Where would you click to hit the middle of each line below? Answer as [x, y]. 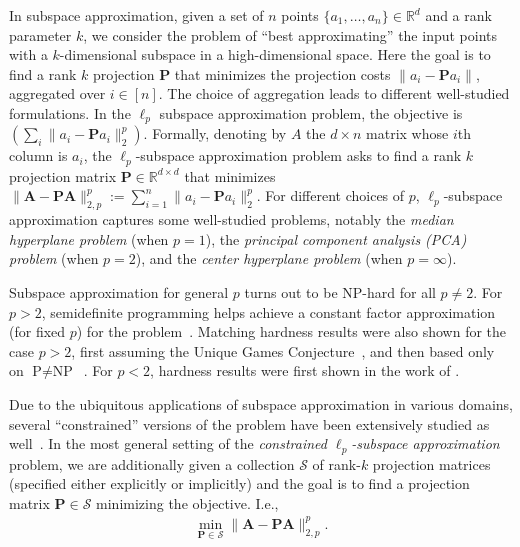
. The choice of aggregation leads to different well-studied [334, 93]
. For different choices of [330, 195]
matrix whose [407, 133]
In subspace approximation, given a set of [136, 15]
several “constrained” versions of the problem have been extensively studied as [249, 423]
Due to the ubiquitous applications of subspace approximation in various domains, [261, 404]
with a [28, 54]
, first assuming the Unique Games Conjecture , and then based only [283, 350]
